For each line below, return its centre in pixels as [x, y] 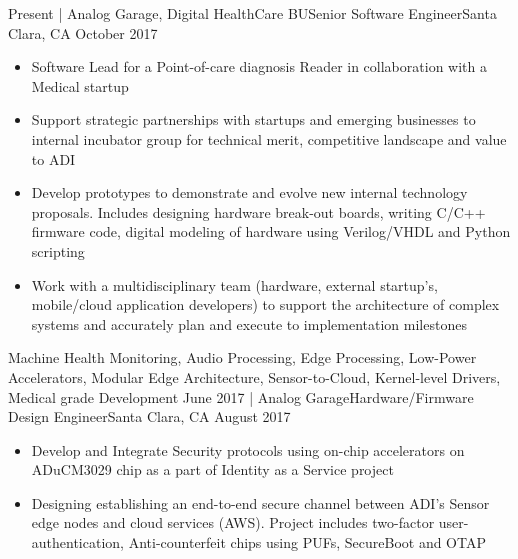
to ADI [53, 158]
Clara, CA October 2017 [83, 32]
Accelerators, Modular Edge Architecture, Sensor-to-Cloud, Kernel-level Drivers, [254, 376]
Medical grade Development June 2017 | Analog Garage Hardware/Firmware [241, 396]
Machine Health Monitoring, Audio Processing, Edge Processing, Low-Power [242, 357]
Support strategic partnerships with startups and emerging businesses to [253, 119]
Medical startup [80, 85]
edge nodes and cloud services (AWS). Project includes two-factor [233, 522]
